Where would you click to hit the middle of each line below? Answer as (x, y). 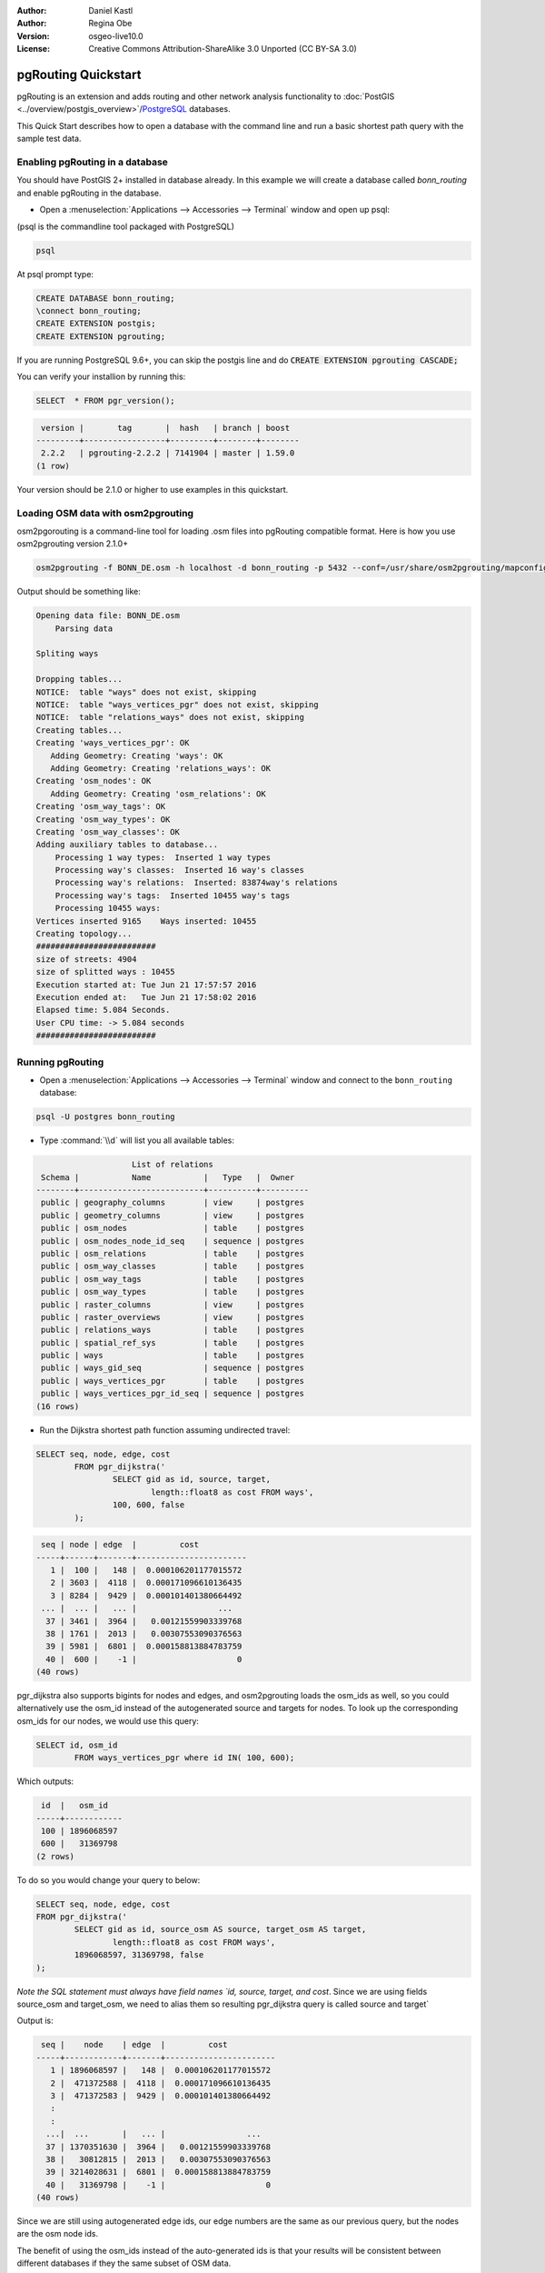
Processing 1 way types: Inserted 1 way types (163, 857)
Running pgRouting (60, 1062)
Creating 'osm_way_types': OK (103, 819)
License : (33, 49)
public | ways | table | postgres (173, 1356)
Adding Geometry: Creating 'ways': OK (137, 756)
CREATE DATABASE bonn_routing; (106, 298)
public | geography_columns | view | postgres (173, 1203)
